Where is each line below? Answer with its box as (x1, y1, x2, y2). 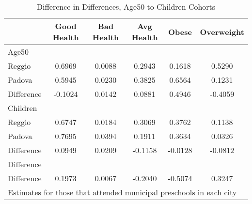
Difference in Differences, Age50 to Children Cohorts (36, 1, 216, 12)
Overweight (200, 26, 244, 37)
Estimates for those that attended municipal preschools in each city (8, 187, 237, 198)
